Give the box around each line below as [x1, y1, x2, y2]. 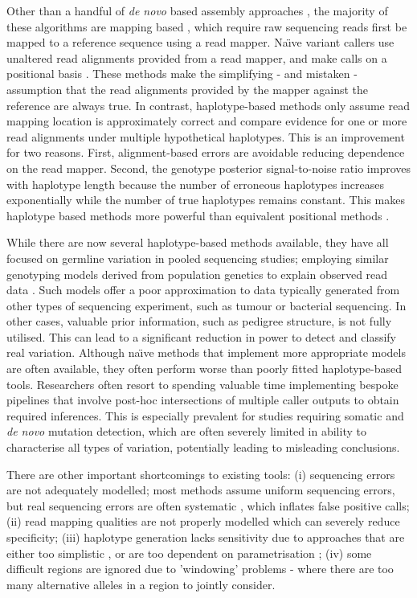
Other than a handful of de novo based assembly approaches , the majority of [6, 2, 388, 18]
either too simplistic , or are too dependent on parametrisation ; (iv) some [6, 544, 372, 561]
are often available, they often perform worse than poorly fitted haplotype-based [6, 360, 402, 377]
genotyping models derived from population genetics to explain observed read [6, 265, 388, 282]
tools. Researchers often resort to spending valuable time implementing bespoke [6, 375, 399, 392]
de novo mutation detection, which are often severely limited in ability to [6, 423, 366, 440]
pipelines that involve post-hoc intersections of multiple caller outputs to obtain [6, 391, 399, 408]
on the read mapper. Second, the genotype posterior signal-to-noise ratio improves [6, 159, 411, 176]
